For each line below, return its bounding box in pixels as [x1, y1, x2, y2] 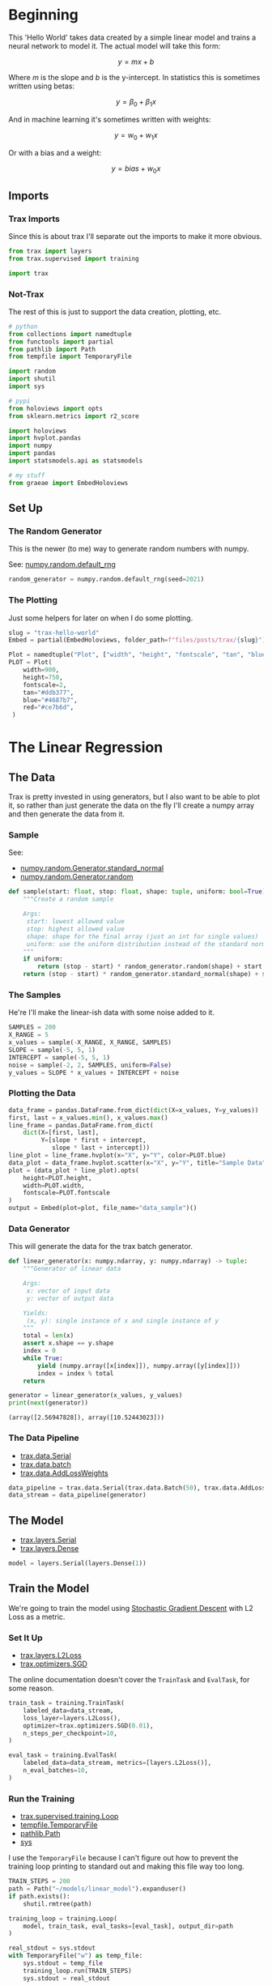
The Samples [8, 990, 62, 1001]
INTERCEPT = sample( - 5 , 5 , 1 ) [8, 1053, 111, 1062]
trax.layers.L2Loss [19, 1651, 83, 1660]
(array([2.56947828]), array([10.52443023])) [8, 1413, 164, 1422]
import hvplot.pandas [8, 434, 82, 442]
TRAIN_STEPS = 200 [8, 1877, 70, 1886]
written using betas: [8, 81, 75, 91]
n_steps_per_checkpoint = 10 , [23, 1729, 117, 1737]
